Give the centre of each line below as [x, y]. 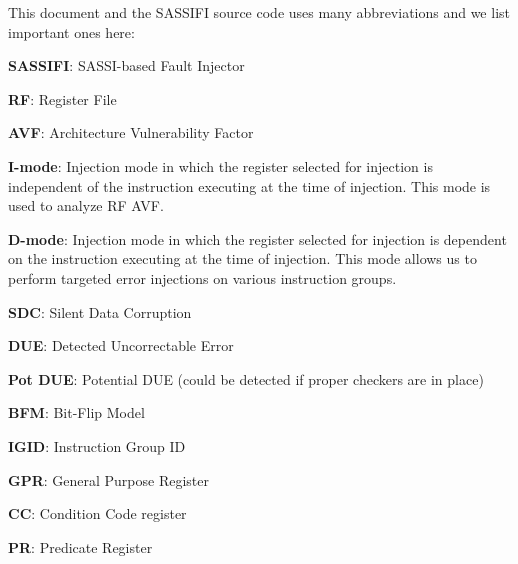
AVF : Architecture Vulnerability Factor [131, 132]
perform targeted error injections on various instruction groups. [202, 277]
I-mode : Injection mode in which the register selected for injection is [220, 165]
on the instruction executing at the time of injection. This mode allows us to [242, 258]
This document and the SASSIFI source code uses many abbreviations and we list [259, 12]
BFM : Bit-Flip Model [76, 412]
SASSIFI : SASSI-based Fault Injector [126, 65]
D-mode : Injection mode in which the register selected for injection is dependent [257, 238]
